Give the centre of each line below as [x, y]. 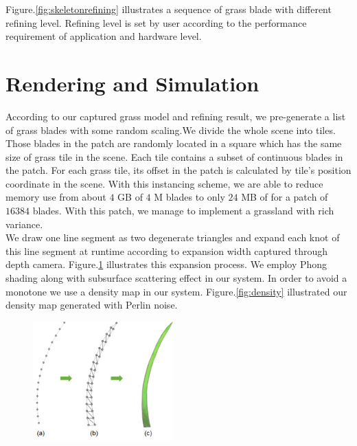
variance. [24, 224]
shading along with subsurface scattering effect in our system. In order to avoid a [176, 278]
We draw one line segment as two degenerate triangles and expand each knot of [173, 237]
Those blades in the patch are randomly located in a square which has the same [174, 143]
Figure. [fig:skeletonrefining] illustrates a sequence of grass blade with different [169, 9]
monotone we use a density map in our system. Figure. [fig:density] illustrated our [176, 291]
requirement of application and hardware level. [104, 36]
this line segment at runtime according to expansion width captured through [167, 250]
